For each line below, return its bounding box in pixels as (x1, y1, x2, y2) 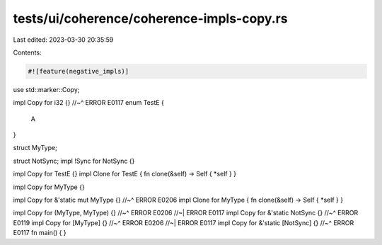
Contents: (13, 48, 42, 57)
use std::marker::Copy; (13, 85, 80, 93)
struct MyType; (13, 144, 58, 152)
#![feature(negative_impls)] (28, 67, 129, 75)
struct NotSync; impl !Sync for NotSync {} (13, 156, 135, 165)
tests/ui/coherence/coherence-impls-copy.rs (13, 11, 288, 26)
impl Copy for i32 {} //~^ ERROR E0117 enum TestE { (13, 98, 164, 107)
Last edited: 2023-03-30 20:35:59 (13, 35, 114, 44)
